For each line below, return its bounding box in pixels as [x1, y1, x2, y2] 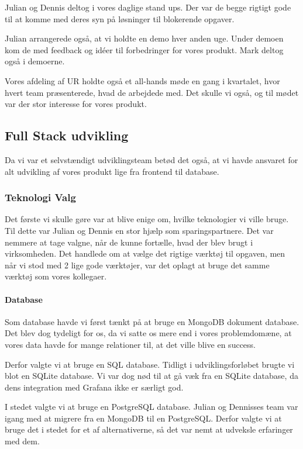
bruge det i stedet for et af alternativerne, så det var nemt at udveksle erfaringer [5, 423, 293, 436]
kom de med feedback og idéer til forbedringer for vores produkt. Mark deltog [5, 43, 284, 56]
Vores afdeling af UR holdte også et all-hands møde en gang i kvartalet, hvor [5, 74, 280, 87]
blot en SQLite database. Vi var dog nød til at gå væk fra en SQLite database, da [5, 369, 298, 382]
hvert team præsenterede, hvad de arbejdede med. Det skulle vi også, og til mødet [5, 86, 299, 98]
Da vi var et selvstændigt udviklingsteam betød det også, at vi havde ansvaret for [5, 153, 298, 165]
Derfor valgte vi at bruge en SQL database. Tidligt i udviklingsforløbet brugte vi [5, 358, 295, 370]
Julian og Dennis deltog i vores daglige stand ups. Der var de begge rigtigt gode [5, 1, 291, 13]
